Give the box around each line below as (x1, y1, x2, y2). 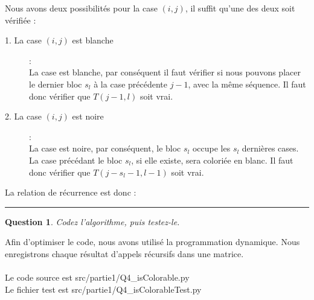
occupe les (192, 142, 231, 155)
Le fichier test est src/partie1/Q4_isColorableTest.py (5, 282, 202, 295)
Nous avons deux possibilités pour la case (5, 2, 158, 14)
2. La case (5, 110, 42, 123)
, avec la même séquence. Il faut (188, 77, 306, 90)
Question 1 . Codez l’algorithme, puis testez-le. (5, 215, 180, 228)
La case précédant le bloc (29, 153, 123, 166)
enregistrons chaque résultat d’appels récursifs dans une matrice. (5, 247, 244, 260)
